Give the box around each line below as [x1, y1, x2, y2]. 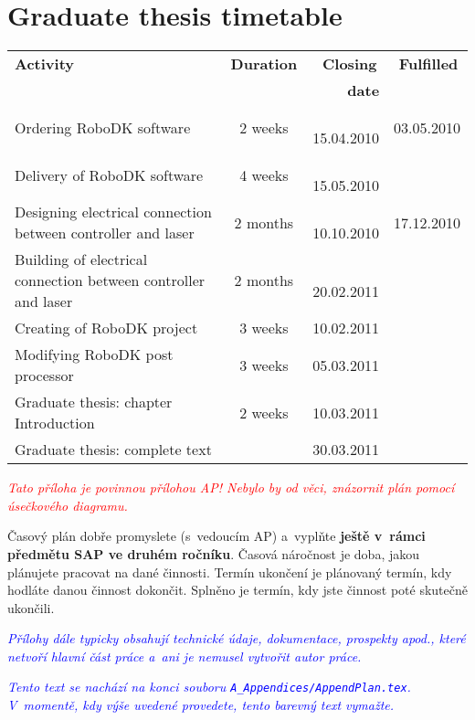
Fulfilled [398, 53, 459, 75]
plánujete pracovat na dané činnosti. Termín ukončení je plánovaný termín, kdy [7, 562, 452, 581]
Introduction [15, 412, 95, 434]
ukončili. [7, 598, 55, 617]
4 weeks [239, 164, 289, 185]
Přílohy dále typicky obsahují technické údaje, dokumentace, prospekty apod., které [7, 629, 466, 648]
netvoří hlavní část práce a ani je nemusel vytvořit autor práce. [7, 646, 362, 665]
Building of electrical [15, 249, 148, 270]
